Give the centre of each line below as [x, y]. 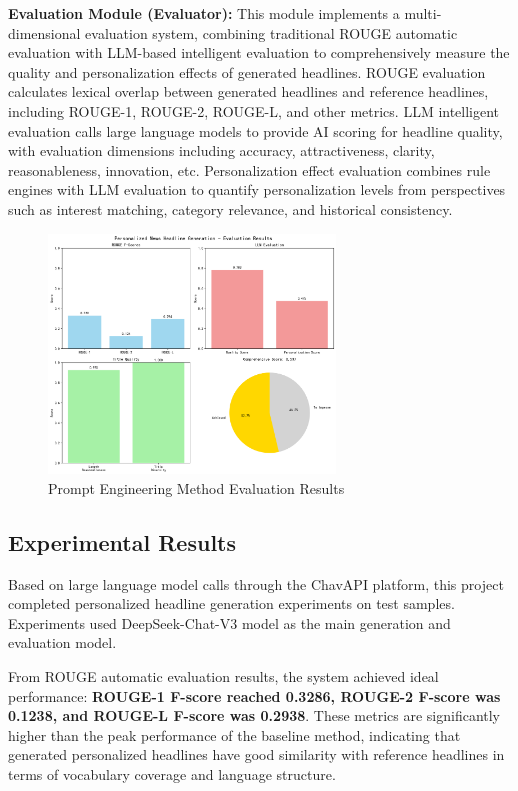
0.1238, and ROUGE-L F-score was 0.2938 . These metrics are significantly [254, 715]
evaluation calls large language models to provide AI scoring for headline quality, [255, 130]
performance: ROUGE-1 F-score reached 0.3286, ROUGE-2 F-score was [254, 695]
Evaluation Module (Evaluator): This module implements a [204, 13]
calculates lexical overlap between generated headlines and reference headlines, [248, 91]
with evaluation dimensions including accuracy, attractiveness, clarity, [221, 150]
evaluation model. [62, 642]
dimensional [44, 32]
